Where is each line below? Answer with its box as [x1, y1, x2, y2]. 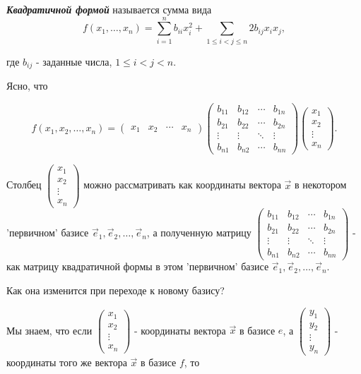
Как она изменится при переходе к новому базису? [6, 283, 225, 298]
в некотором [294, 177, 347, 192]
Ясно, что [6, 78, 48, 93]
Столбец [6, 177, 42, 192]
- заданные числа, [35, 54, 112, 68]
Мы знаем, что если [6, 322, 93, 337]
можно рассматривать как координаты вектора [83, 177, 281, 192]
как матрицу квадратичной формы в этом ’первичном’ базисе [6, 259, 269, 274]
